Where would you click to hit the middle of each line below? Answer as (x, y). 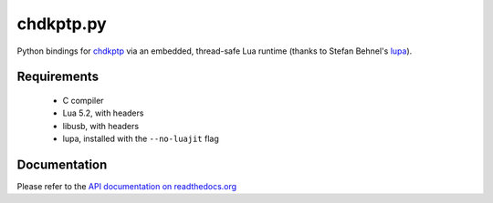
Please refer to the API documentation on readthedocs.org (127, 187)
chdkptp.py (62, 24)
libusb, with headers (101, 126)
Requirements (58, 77)
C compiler (83, 100)
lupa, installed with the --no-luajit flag (141, 139)
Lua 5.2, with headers (103, 113)
